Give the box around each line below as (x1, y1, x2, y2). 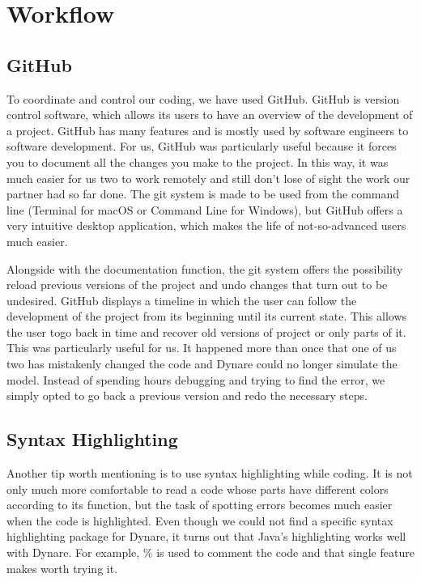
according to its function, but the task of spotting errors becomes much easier (6, 496, 393, 513)
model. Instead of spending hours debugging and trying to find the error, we (6, 371, 385, 388)
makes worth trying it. (6, 559, 118, 576)
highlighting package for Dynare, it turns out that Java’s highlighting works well (6, 528, 406, 545)
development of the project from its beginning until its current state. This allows (6, 308, 407, 325)
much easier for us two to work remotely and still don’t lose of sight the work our (6, 169, 410, 186)
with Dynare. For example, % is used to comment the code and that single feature (6, 544, 415, 561)
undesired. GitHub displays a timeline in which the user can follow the (6, 291, 357, 308)
